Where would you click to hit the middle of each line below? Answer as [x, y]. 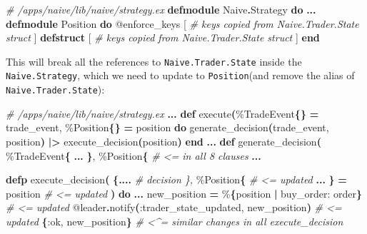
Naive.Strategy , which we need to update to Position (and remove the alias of [180, 75]
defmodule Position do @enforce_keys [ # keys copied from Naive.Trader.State [182, 23]
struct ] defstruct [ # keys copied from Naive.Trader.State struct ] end [163, 37]
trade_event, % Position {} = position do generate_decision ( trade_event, [167, 127]
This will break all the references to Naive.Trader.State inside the [154, 61]
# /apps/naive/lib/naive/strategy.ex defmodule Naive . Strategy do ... [161, 9]
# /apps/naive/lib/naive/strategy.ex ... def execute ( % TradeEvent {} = [162, 113]
